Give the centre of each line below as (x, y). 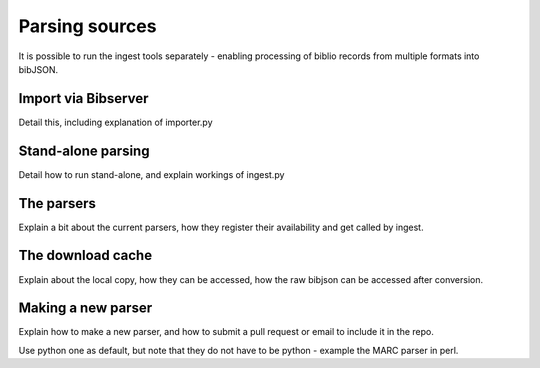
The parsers (57, 203)
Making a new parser (85, 308)
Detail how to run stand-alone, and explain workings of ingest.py (151, 174)
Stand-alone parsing (84, 150)
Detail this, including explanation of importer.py (116, 122)
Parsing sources (87, 26)
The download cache (85, 255)
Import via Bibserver (83, 98)
